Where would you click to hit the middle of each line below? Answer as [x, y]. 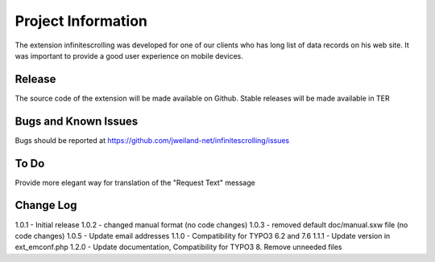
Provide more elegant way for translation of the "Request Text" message [135, 182]
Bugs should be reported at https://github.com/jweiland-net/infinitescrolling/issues [152, 140]
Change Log [46, 205]
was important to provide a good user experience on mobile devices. [129, 55]
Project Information [81, 21]
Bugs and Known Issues [77, 121]
